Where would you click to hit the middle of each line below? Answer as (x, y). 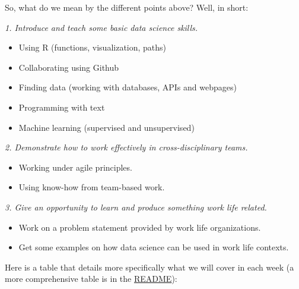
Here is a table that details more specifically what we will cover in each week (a (149, 267)
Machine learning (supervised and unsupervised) (106, 127)
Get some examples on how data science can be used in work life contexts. (154, 247)
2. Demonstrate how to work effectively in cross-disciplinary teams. (126, 147)
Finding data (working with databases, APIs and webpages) (128, 87)
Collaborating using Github (69, 67)
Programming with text (62, 107)
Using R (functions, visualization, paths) (93, 47)
